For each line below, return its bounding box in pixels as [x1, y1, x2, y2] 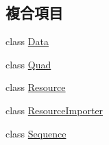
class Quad [5, 57, 51, 71]
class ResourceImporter [5, 103, 104, 117]
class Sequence [5, 126, 66, 140]
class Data [5, 34, 49, 49]
